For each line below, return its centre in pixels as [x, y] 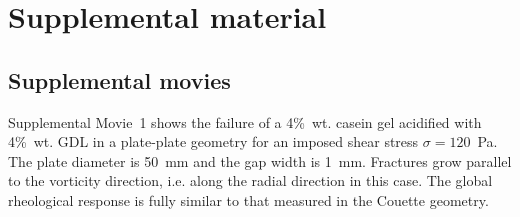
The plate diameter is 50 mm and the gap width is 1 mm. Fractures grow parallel [260, 160]
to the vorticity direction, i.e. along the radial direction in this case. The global [250, 180]
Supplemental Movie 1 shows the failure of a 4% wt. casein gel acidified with [245, 121]
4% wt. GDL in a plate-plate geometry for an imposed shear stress [213, 141]
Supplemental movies [119, 79]
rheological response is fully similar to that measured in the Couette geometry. [248, 199]
